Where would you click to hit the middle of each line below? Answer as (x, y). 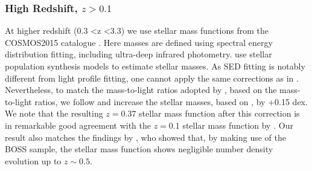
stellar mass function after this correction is (219, 113)
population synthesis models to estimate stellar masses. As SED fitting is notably (155, 66)
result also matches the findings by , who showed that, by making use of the (145, 137)
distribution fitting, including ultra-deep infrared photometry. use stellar (138, 54)
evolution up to (33, 160)
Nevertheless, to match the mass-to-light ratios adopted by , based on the (141, 90)
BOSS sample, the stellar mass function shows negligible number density (139, 149)
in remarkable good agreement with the (78, 125)
